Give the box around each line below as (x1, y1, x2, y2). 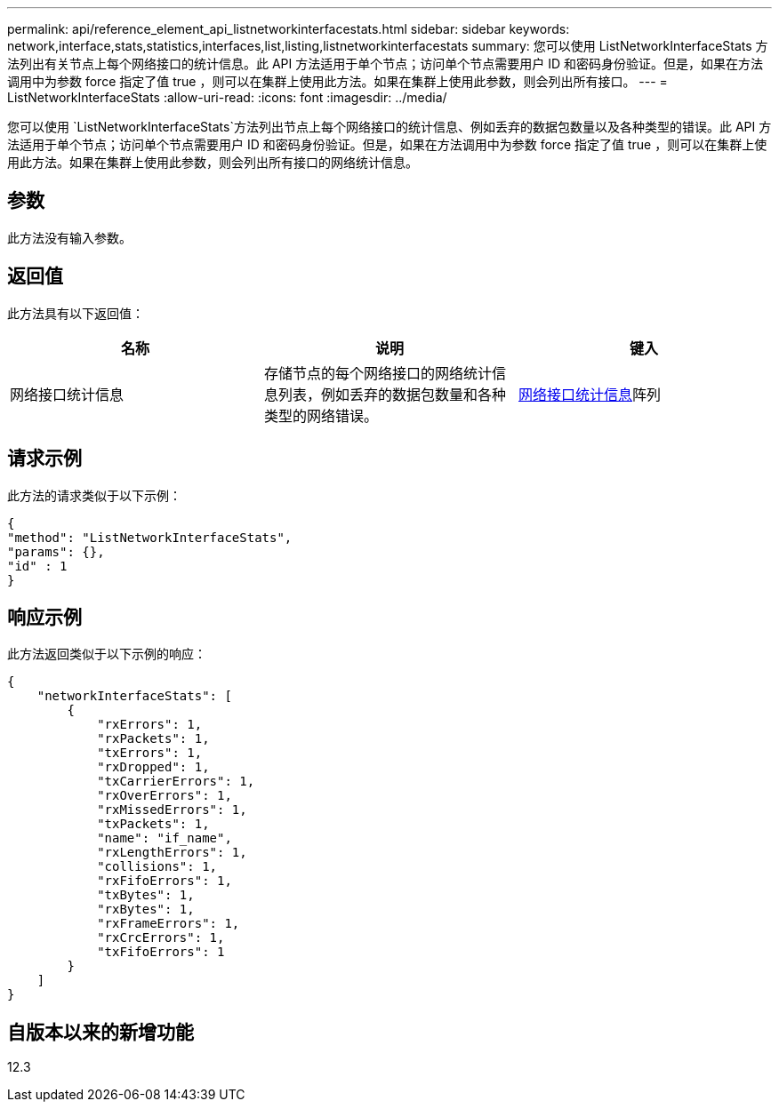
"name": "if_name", (97, 831, 232, 846)
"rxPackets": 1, (97, 731, 210, 746)
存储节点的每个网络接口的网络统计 (263, 363, 492, 382)
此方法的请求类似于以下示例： (7, 487, 181, 503)
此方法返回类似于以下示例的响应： (7, 646, 206, 662)
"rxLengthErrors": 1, (97, 845, 247, 860)
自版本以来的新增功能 (7, 1020, 194, 1043)
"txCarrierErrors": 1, (97, 774, 255, 789)
